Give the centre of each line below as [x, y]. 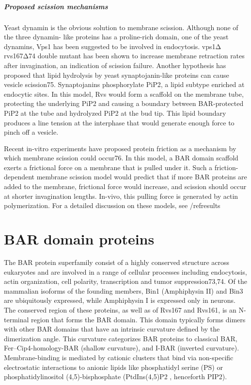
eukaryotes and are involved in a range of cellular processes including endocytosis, [125, 271]
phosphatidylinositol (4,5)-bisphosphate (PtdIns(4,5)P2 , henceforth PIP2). [116, 376]
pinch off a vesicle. [31, 132]
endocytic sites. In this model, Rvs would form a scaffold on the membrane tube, [124, 94]
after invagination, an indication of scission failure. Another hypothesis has [115, 65]
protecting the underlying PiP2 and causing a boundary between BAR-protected [124, 103]
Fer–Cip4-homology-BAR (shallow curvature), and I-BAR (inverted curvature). [122, 348]
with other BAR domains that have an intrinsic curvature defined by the [112, 329]
